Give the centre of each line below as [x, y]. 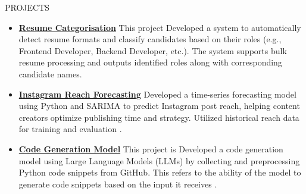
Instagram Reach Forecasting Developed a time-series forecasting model [157, 94]
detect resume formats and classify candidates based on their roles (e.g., [150, 39]
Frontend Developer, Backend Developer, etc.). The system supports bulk [153, 50]
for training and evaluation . [70, 129]
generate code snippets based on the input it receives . [118, 184]
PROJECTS [27, 7]
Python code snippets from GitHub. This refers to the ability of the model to [160, 172]
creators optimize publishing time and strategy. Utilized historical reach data [159, 117]
